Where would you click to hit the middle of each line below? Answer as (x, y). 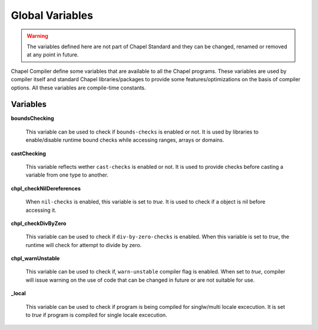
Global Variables (52, 15)
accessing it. (41, 210)
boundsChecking (32, 118)
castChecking (29, 154)
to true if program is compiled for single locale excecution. (96, 315)
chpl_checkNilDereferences (46, 188)
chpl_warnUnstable (35, 258)
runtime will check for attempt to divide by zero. (84, 245)
